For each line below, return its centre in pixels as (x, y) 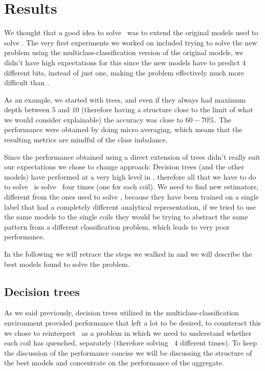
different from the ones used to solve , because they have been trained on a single (131, 197)
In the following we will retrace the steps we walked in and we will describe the (128, 254)
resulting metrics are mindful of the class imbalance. (86, 140)
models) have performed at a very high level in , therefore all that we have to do (130, 176)
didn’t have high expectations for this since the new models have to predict (122, 62)
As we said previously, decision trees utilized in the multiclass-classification (122, 313)
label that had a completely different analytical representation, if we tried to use (130, 206)
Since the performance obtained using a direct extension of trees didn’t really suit (132, 156)
